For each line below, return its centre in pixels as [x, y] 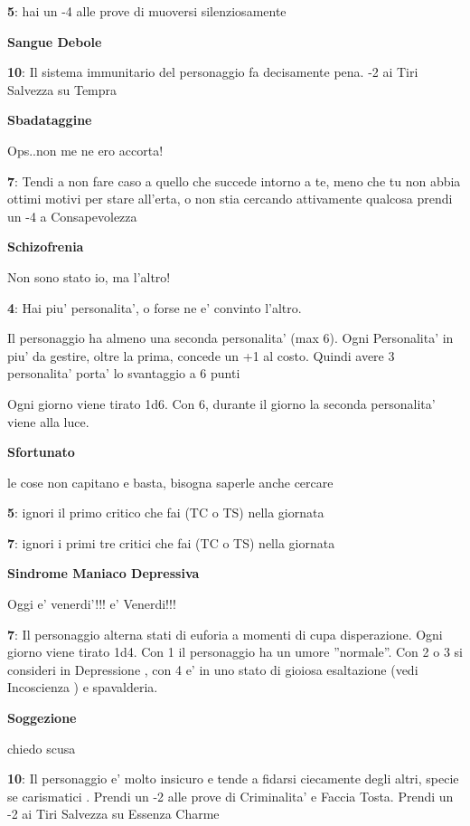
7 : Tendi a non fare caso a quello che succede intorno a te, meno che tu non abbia [234, 180]
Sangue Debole [55, 41]
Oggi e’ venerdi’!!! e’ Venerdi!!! [92, 604]
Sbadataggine [50, 120]
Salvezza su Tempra [62, 89]
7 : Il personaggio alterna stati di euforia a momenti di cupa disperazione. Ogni [225, 634]
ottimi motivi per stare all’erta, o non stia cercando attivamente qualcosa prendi [230, 199]
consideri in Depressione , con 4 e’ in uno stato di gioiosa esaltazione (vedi [213, 669]
